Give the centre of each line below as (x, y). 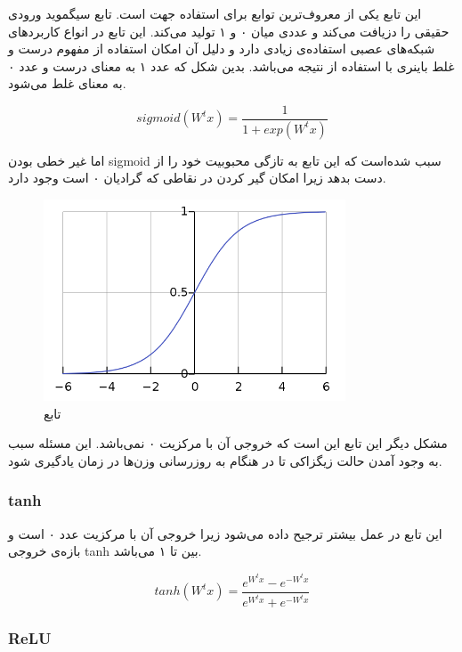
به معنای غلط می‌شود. (67, 83)
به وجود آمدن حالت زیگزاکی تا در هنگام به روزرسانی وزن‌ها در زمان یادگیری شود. (225, 460)
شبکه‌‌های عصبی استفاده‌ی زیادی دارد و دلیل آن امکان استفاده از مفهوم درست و (222, 49)
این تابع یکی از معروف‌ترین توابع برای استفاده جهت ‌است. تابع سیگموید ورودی (215, 13)
